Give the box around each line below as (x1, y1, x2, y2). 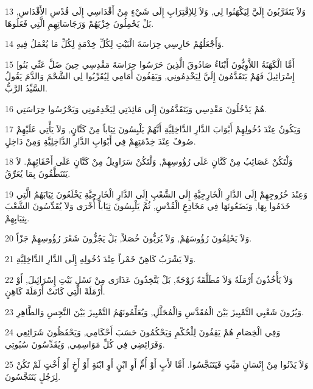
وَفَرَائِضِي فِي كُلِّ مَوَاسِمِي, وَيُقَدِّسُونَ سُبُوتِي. (5, 337, 165, 350)
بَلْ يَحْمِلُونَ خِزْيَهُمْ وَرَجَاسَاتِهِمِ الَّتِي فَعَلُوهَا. (5, 16, 154, 29)
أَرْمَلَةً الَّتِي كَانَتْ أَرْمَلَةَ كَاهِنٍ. (5, 285, 105, 298)
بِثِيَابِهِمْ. (5, 211, 30, 224)
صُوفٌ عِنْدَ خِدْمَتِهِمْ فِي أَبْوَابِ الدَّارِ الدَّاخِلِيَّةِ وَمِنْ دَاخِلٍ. (5, 134, 196, 147)
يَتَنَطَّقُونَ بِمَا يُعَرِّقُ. (5, 166, 71, 179)
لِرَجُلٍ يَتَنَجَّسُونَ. (5, 370, 61, 383)
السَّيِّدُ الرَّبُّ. (5, 81, 47, 94)
